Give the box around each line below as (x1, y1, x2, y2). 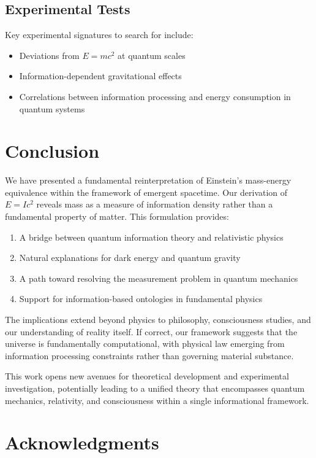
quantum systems (19, 102, 85, 115)
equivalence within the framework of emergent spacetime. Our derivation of (5, 185, 288, 198)
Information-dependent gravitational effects (19, 69, 182, 82)
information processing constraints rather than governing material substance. (5, 349, 294, 362)
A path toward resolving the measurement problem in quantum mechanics (19, 271, 298, 284)
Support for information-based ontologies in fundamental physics (19, 292, 263, 305)
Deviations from (19, 49, 80, 61)
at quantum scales (118, 49, 186, 61)
